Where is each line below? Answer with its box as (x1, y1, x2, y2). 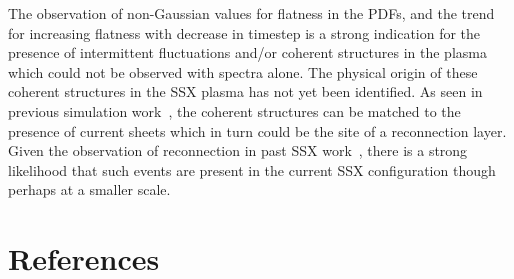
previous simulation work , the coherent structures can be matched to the (8, 100, 461, 121)
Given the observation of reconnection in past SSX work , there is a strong (8, 140, 468, 161)
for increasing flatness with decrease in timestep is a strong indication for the (8, 22, 481, 43)
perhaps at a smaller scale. (8, 179, 171, 200)
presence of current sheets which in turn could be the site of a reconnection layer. (8, 120, 507, 141)
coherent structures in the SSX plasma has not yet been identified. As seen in (8, 81, 483, 102)
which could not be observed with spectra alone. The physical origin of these (8, 61, 478, 82)
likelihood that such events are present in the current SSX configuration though (8, 159, 496, 180)
